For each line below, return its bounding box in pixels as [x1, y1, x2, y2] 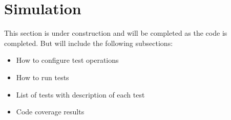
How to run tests [16, 71, 69, 82]
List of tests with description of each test [16, 89, 145, 100]
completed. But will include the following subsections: [4, 37, 173, 48]
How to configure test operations [16, 55, 119, 65]
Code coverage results [16, 106, 85, 117]
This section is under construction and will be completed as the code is [4, 28, 227, 38]
